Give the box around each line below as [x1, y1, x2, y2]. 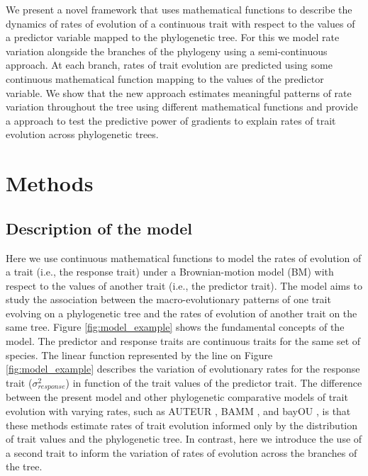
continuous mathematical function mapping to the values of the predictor [6, 71, 324, 86]
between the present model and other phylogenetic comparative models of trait [6, 390, 348, 404]
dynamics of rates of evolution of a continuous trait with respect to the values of [6, 16, 355, 30]
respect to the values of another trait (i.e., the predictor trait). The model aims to [6, 278, 362, 293]
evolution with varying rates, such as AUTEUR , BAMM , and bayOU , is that [6, 403, 351, 418]
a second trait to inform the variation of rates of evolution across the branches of [6, 445, 357, 460]
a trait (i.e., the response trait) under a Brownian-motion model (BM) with [6, 264, 334, 279]
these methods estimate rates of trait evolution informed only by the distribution [6, 417, 358, 432]
